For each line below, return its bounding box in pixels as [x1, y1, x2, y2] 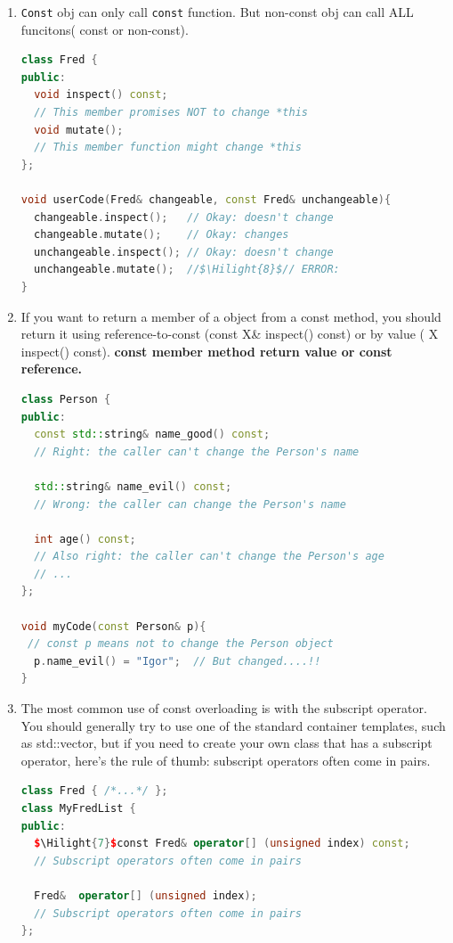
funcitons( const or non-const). [20, 20, 189, 38]
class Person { [20, 392, 111, 406]
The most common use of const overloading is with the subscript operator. [20, 699, 427, 717]
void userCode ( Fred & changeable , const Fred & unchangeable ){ [20, 193, 392, 206]
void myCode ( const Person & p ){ [20, 619, 206, 633]
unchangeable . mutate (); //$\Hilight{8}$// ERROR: [34, 263, 340, 276]
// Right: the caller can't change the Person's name [34, 445, 360, 458]
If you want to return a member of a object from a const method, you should [20, 307, 441, 325]
